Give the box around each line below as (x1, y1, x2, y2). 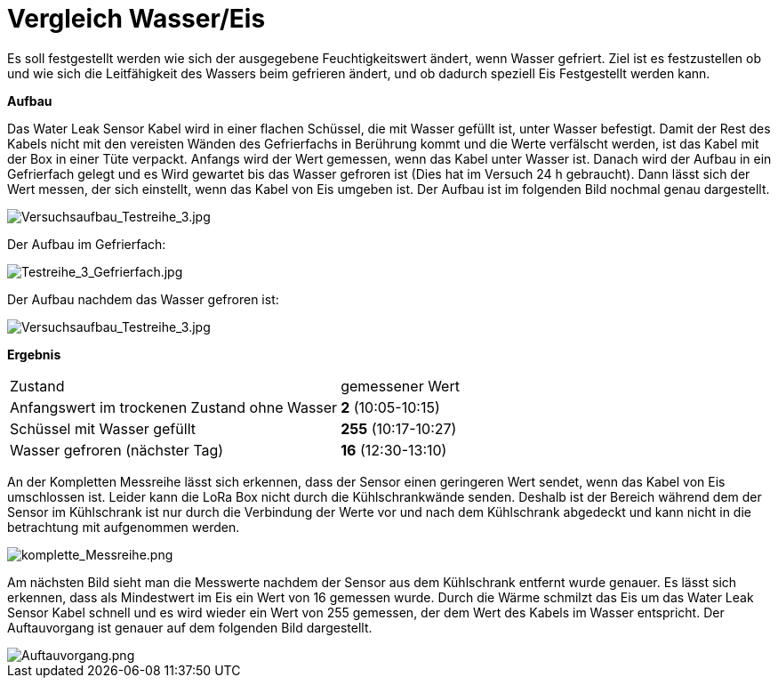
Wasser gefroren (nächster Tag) (10, 440, 224, 459)
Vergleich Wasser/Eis (7, 4, 266, 34)
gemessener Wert (341, 376, 460, 395)
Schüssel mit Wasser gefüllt (10, 419, 196, 438)
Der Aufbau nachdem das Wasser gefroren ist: (7, 291, 279, 307)
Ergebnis (7, 346, 61, 362)
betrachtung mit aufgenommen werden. (7, 519, 240, 535)
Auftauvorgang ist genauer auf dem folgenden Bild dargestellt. (7, 619, 373, 635)
